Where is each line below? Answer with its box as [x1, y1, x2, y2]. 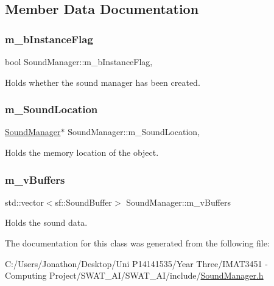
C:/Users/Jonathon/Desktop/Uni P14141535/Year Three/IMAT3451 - [5, 257, 268, 270]
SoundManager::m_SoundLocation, [68, 125, 200, 138]
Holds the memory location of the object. [5, 146, 159, 158]
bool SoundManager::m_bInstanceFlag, [5, 55, 153, 68]
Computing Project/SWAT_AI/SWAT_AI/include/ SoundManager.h [5, 269, 264, 282]
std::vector [5, 195, 44, 208]
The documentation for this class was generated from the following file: [5, 237, 270, 249]
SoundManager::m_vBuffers [126, 195, 231, 208]
